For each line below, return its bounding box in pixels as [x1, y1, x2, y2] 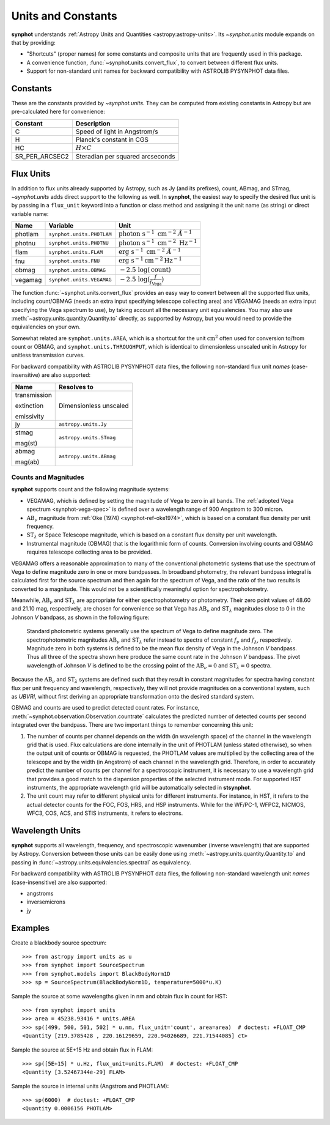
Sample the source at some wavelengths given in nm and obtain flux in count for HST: [11, 992, 227, 1000]
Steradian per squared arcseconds [75, 152, 175, 161]
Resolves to [59, 382, 94, 391]
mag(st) [15, 439, 38, 447]
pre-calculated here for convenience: [11, 108, 105, 116]
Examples [11, 923, 50, 933]
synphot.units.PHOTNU [48, 240, 109, 247]
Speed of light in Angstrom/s [75, 127, 158, 136]
